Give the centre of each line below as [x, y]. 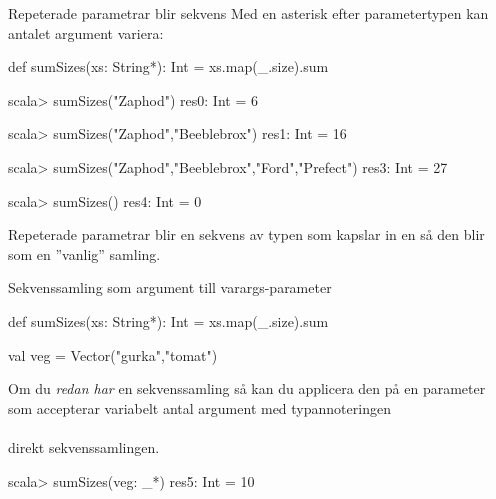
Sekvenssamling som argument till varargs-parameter [170, 287]
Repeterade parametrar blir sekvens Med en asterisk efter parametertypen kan [248, 13]
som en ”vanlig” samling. [84, 253]
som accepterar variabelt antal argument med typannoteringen [199, 407]
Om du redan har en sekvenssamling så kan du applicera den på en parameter [247, 388]
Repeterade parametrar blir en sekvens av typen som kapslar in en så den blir [246, 234]
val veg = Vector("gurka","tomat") [113, 354]
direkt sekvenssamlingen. [84, 446]
